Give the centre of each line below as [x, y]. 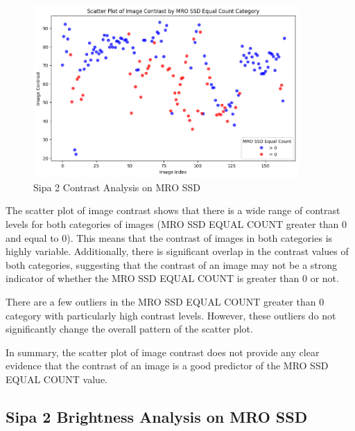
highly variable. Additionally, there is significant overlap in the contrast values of [177, 251]
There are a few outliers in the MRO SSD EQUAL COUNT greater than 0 [165, 301]
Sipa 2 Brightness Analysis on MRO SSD [157, 416]
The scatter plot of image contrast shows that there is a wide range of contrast [173, 210]
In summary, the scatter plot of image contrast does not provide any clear [163, 352]
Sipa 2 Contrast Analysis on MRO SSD [117, 187]
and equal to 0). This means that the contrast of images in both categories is [169, 237]
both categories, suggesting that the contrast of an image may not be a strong [172, 264]
